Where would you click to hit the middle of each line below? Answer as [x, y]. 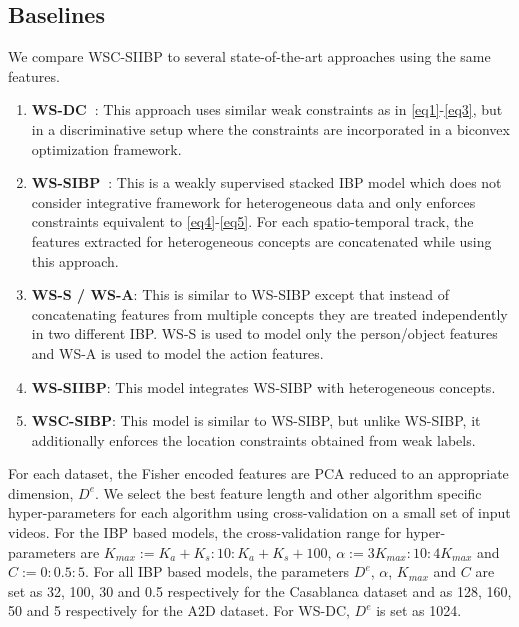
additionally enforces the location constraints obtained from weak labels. [253, 439]
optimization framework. [106, 148]
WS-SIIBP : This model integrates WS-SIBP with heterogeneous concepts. [263, 386]
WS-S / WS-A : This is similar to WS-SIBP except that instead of [240, 294]
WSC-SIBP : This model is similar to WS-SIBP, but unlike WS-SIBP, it [256, 420]
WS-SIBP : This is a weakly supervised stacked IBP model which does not [266, 182]
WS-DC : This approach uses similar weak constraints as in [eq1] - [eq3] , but [267, 109]
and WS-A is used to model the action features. [177, 352]
